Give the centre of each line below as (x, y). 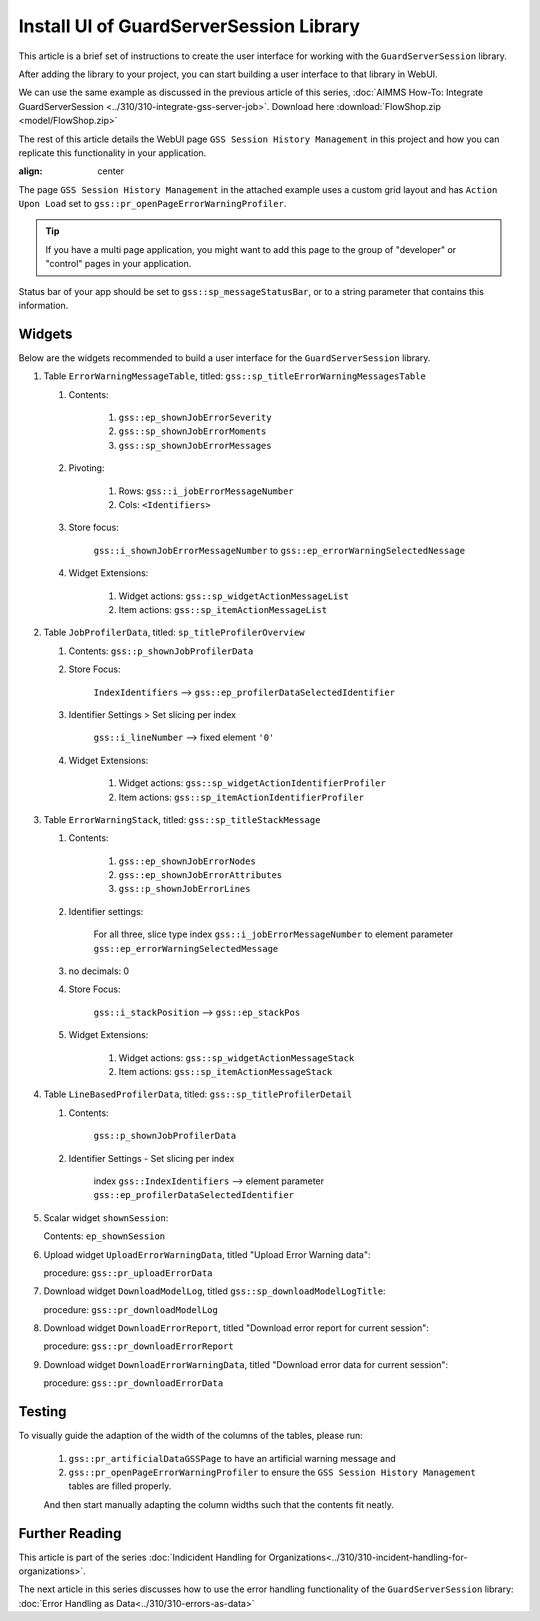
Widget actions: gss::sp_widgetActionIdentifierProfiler (252, 783)
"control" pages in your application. (118, 264)
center (111, 171)
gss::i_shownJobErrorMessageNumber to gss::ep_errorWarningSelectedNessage (279, 550)
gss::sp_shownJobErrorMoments (192, 431)
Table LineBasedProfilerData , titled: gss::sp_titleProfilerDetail (198, 1094)
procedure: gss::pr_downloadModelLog (131, 1309)
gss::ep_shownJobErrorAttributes (200, 875)
